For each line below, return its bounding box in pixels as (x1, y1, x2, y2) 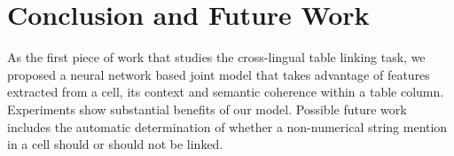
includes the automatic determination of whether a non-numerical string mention (7, 117, 448, 136)
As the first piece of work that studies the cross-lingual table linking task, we (7, 48, 426, 66)
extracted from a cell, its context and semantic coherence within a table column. (7, 82, 444, 101)
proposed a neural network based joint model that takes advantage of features (7, 65, 430, 83)
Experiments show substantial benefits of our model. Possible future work (7, 99, 407, 118)
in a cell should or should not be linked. (7, 135, 223, 153)
